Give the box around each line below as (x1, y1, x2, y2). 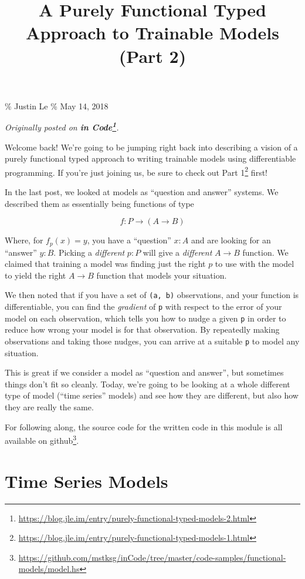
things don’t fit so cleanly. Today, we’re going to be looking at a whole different (5, 377, 290, 390)
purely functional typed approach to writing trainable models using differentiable (5, 152, 296, 165)
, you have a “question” (87, 234, 171, 246)
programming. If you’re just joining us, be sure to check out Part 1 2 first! (5, 164, 267, 178)
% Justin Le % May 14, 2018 (5, 99, 109, 112)
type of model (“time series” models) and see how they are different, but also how (5, 389, 299, 401)
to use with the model (215, 257, 294, 270)
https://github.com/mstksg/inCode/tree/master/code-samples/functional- (18, 551, 286, 563)
